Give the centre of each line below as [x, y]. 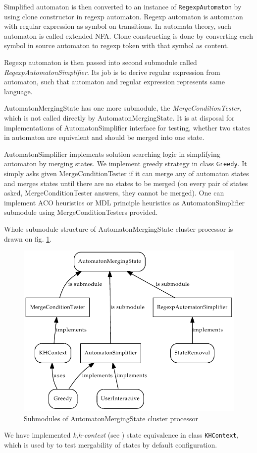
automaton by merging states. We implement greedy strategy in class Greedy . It [126, 163]
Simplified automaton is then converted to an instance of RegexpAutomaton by [123, 6]
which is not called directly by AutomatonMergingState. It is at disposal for [119, 118]
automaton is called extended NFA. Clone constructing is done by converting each [128, 35]
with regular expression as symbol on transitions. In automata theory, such [118, 26]
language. [18, 91]
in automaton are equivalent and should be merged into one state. [104, 137]
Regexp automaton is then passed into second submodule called [101, 62]
